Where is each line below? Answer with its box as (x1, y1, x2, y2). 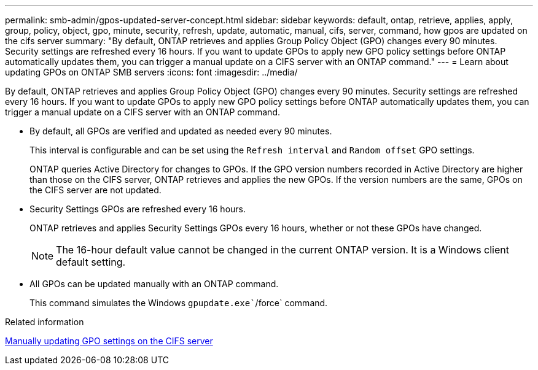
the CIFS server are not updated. (29, 185, 162, 195)
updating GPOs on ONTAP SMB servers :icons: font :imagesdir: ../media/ (5, 67, 298, 77)
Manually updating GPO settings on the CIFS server (5, 336, 213, 346)
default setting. (56, 256, 126, 268)
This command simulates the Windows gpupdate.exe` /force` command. (29, 298, 328, 308)
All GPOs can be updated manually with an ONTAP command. (29, 279, 279, 289)
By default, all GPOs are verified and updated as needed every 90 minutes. (29, 126, 332, 136)
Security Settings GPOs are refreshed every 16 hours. (29, 204, 246, 214)
